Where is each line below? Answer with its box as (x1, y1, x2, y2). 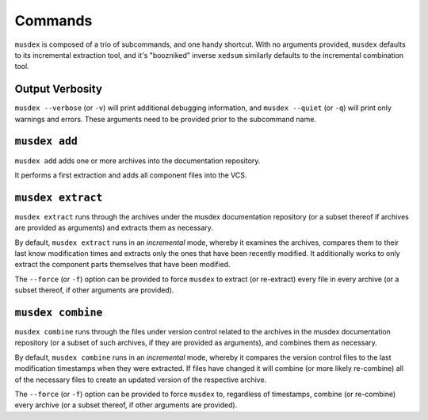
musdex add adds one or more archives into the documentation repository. (14, 155, 261, 166)
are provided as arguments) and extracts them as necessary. (14, 223, 214, 233)
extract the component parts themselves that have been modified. (14, 260, 231, 269)
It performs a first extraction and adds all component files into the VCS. (14, 170, 247, 180)
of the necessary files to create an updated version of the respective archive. (14, 375, 267, 384)
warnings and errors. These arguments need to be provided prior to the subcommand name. (14, 114, 317, 124)
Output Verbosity (14, 82, 103, 96)
